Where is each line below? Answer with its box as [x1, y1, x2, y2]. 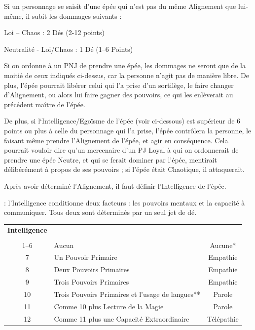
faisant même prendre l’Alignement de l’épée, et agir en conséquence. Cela [4, 135, 228, 145]
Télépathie [207, 313, 239, 324]
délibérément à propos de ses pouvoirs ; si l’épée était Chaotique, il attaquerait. [4, 164, 245, 174]
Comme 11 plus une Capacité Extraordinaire [54, 313, 189, 324]
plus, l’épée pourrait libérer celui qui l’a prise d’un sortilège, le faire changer [4, 80, 234, 90]
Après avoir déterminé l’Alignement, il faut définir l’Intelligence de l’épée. [4, 180, 226, 191]
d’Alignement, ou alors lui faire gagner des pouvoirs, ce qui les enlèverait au [4, 89, 233, 100]
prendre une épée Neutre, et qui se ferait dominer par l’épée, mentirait [4, 154, 218, 165]
